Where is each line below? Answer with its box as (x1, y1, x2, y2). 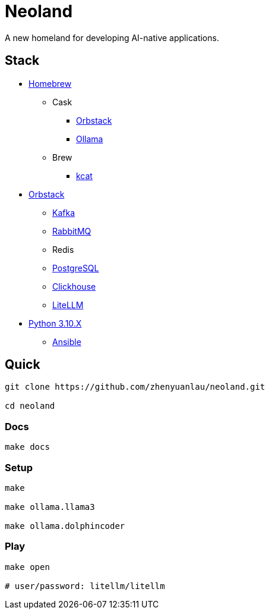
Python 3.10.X (29, 318, 82, 328)
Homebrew (29, 78, 72, 89)
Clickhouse (52, 281, 96, 292)
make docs (5, 442, 50, 452)
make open (5, 562, 50, 572)
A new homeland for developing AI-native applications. (5, 32, 219, 43)
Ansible (52, 336, 81, 347)
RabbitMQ (52, 225, 91, 236)
